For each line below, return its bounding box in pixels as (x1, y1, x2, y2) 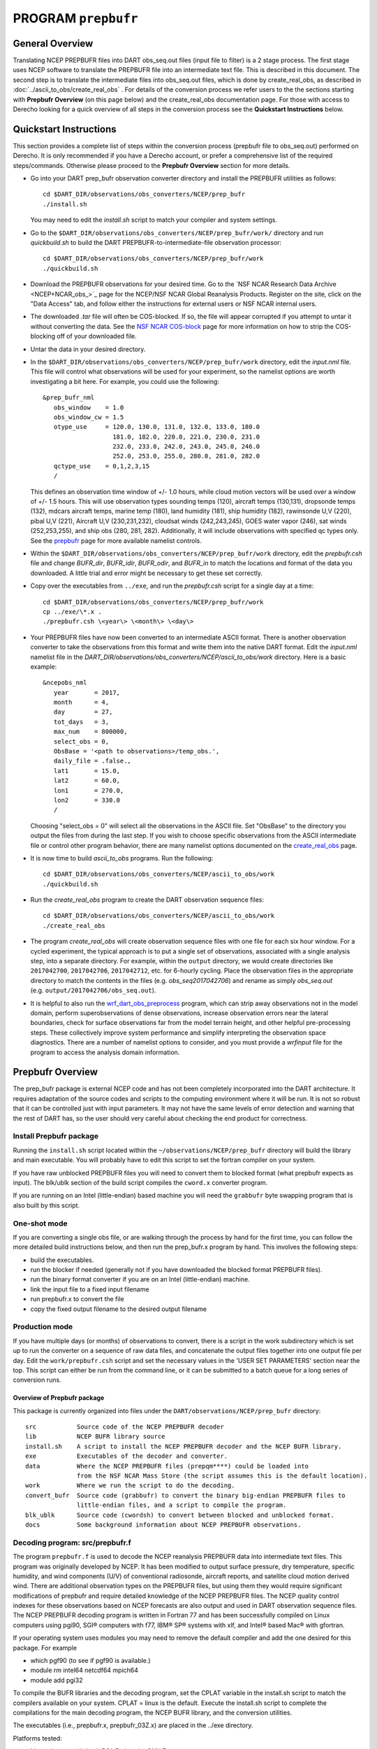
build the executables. (30, 1256, 94, 1264)
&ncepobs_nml (43, 679, 87, 687)
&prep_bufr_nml (43, 394, 95, 402)
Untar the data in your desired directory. (30, 345, 146, 353)
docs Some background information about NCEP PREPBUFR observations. (25, 1521, 302, 1529)
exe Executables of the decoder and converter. (25, 1452, 228, 1460)
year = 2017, (53, 688, 121, 696)
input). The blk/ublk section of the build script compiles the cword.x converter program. (13, 1178, 268, 1187)
